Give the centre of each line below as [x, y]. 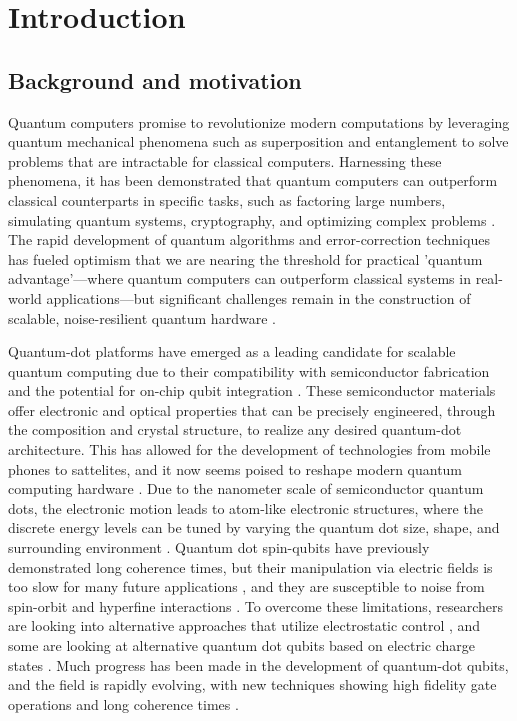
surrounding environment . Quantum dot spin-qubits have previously [219, 547]
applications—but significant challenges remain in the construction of [258, 297]
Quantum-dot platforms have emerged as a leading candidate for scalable [232, 351]
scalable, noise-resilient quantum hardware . [142, 317]
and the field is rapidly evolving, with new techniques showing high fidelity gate [252, 684]
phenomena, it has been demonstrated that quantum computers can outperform [253, 180]
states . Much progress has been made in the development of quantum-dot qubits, [258, 664]
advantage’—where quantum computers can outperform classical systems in [239, 278]
